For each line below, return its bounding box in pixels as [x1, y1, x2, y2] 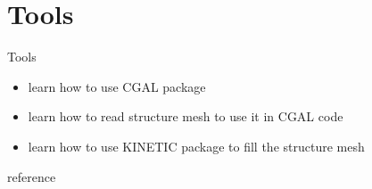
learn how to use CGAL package [28, 77, 206, 95]
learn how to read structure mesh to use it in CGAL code [28, 107, 343, 126]
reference [7, 167, 56, 185]
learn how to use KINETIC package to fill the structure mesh [28, 136, 365, 155]
